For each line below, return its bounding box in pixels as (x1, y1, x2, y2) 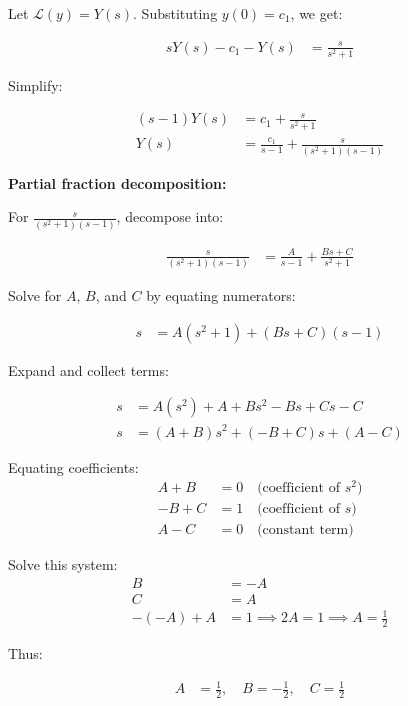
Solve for (8, 285, 62, 306)
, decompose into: (116, 206, 224, 227)
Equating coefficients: (8, 456, 139, 477)
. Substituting (133, 3, 218, 23)
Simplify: (8, 74, 63, 95)
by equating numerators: (146, 285, 296, 306)
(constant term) (257, 523, 354, 538)
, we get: (290, 3, 343, 23)
